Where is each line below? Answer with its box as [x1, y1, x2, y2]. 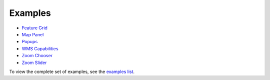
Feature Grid [21, 25, 47, 31]
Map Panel [21, 31, 44, 37]
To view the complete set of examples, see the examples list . [9, 69, 135, 75]
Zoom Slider [21, 60, 47, 66]
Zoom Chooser [21, 53, 52, 59]
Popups [21, 39, 38, 45]
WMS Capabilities [21, 45, 58, 52]
